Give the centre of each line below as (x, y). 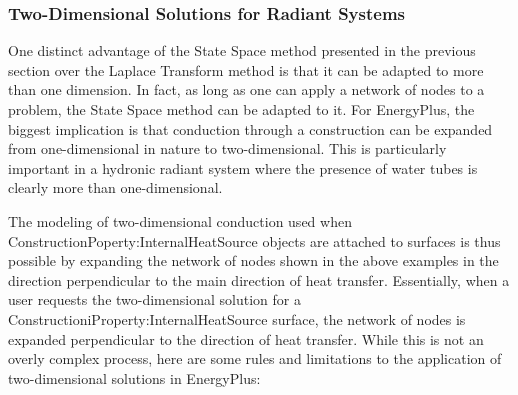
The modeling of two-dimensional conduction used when (180, 220)
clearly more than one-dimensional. (115, 187)
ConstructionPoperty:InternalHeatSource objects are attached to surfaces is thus (254, 240)
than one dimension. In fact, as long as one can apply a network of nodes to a (246, 89)
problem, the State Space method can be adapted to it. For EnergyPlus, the (241, 109)
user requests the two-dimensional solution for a (154, 299)
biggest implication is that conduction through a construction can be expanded (250, 128)
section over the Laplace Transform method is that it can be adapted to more (246, 69)
